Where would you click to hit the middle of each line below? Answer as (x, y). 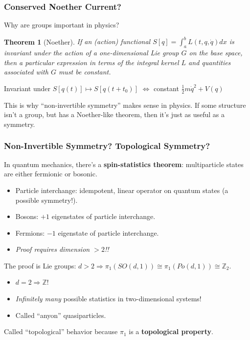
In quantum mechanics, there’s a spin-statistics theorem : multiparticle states (124, 164)
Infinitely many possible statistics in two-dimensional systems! (108, 299)
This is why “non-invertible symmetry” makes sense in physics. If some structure (125, 105)
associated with (26, 72)
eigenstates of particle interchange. (103, 216)
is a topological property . (171, 331)
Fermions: (30, 232)
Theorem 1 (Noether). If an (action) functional (77, 41)
